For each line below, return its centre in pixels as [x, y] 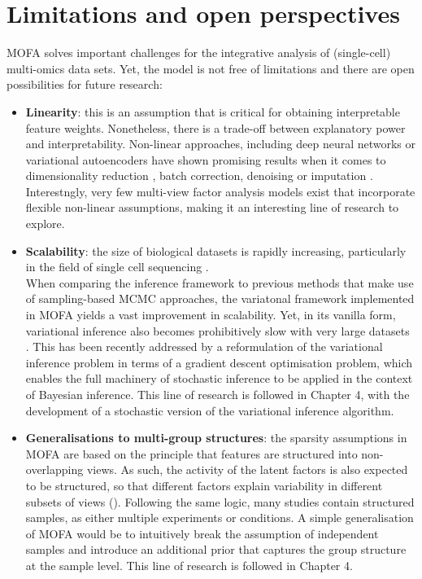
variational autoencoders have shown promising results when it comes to [206, 159]
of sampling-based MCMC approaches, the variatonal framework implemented [220, 298]
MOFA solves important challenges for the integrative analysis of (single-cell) [199, 53]
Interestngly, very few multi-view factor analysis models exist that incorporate [220, 191]
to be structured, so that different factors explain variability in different [204, 485]
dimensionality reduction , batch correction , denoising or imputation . [199, 175]
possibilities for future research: [85, 84]
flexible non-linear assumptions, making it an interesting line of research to [212, 207]
